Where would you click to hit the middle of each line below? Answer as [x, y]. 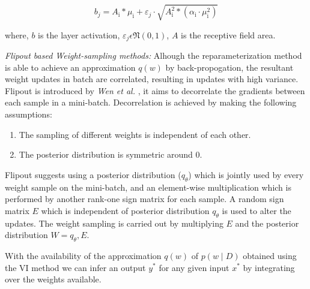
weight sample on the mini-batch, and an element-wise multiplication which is [148, 187]
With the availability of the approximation [83, 255]
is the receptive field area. [228, 34]
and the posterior [267, 223]
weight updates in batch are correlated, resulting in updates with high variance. [152, 79]
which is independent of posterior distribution [125, 210]
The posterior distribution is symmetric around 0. [111, 154]
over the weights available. [53, 279]
